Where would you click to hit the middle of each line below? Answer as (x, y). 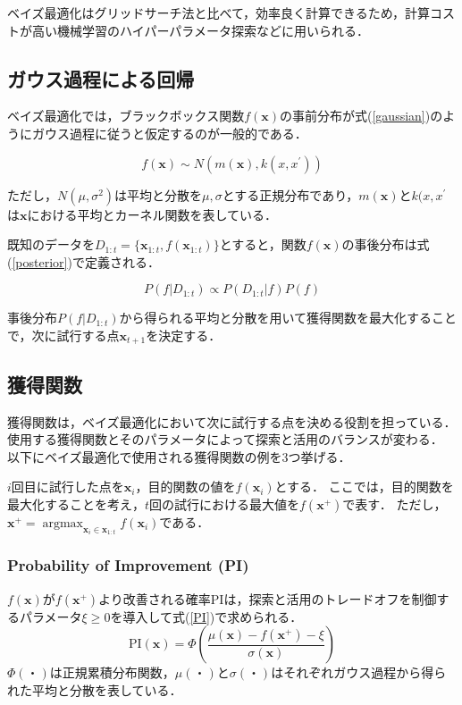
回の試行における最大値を (225, 504)
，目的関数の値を (185, 487)
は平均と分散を (159, 194)
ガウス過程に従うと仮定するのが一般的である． (169, 133)
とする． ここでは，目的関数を (364, 487)
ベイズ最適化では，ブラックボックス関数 (126, 116)
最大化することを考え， (76, 504)
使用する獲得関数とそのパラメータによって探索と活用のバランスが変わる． (225, 439)
